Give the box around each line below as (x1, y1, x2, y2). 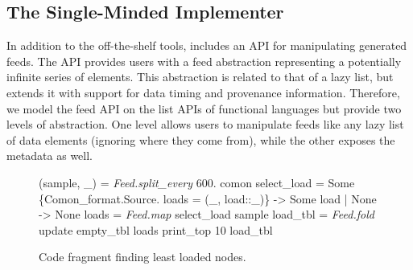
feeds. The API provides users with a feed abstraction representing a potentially (6, 52, 402, 69)
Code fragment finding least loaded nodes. (39, 248, 246, 265)
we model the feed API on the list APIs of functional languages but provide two (6, 100, 402, 117)
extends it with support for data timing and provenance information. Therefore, (6, 84, 400, 100)
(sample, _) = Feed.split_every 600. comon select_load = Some (39, 174, 355, 190)
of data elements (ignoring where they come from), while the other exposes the (6, 131, 395, 148)
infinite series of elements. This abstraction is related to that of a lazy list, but (6, 68, 394, 85)
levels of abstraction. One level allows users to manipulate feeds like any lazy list (6, 116, 404, 133)
